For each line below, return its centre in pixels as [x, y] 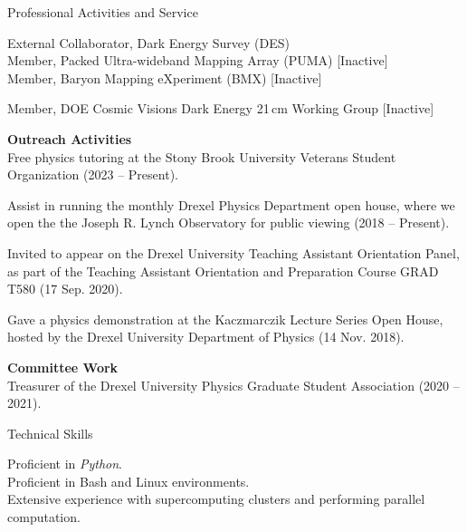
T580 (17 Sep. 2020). [65, 289]
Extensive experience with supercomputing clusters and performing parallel [216, 499]
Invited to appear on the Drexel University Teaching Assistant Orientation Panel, [233, 252]
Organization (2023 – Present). [93, 174]
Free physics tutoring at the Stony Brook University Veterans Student [202, 156]
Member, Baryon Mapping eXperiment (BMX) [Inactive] [165, 77]
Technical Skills [50, 433]
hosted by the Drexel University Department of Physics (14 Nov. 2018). [206, 337]
